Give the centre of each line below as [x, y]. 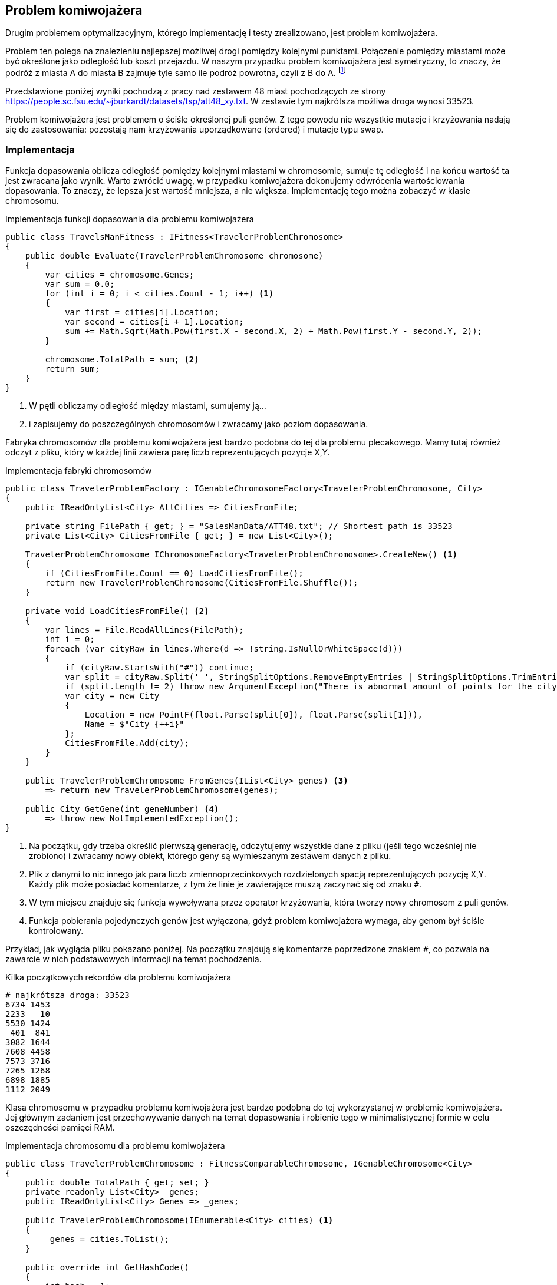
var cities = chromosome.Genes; [120, 274]
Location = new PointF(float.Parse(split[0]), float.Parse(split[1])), [254, 714]
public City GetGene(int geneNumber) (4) [122, 809]
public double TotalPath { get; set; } [117, 1182]
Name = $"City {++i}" [134, 724]
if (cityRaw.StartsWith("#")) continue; [159, 667]
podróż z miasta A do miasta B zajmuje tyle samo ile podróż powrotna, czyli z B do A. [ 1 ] [176, 72]
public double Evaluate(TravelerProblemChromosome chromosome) [174, 255]
